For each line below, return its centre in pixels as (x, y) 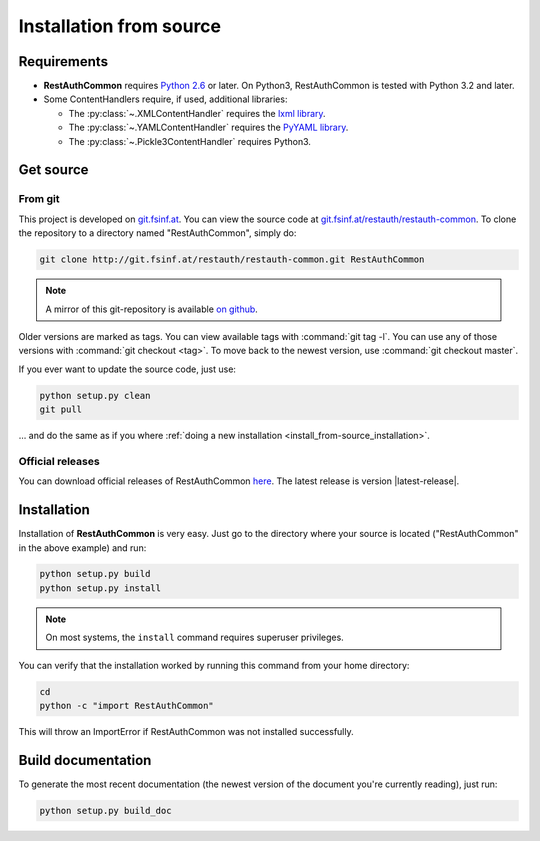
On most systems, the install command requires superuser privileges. (194, 637)
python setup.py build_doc (105, 810)
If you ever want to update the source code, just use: (127, 369)
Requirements (63, 61)
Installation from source (120, 26)
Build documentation (85, 760)
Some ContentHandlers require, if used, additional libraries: (165, 99)
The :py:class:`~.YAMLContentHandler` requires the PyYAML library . (208, 127)
